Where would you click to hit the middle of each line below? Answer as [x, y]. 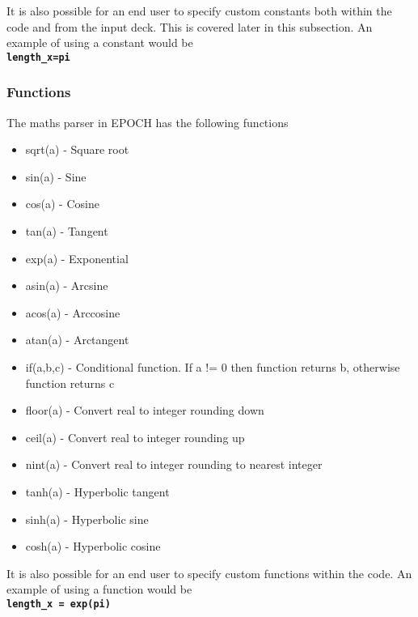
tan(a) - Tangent [67, 231]
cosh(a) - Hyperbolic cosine [93, 546]
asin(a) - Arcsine [67, 285]
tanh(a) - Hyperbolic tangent [97, 491]
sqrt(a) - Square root [77, 149]
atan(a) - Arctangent [77, 340]
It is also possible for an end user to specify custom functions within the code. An [209, 573]
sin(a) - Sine [56, 176]
